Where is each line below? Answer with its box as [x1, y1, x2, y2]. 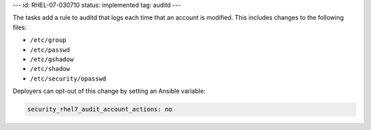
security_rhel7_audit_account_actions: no [27, 105, 172, 113]
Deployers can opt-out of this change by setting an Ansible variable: [12, 87, 206, 96]
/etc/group [30, 36, 67, 44]
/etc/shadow [30, 65, 70, 73]
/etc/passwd [30, 45, 70, 54]
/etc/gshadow [30, 55, 74, 63]
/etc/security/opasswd [30, 74, 106, 83]
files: [12, 23, 27, 31]
